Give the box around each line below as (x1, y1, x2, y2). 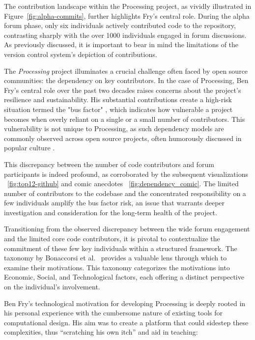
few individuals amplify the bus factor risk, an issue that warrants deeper (4, 198, 225, 208)
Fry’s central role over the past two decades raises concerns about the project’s (4, 85, 241, 95)
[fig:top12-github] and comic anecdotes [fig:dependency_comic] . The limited (7, 178, 239, 189)
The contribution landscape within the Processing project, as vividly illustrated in (4, 1, 252, 11)
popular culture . (4, 142, 55, 153)
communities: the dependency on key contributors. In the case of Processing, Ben (4, 75, 249, 85)
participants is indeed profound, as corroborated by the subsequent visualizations (4, 169, 249, 179)
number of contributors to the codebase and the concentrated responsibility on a (4, 188, 246, 198)
